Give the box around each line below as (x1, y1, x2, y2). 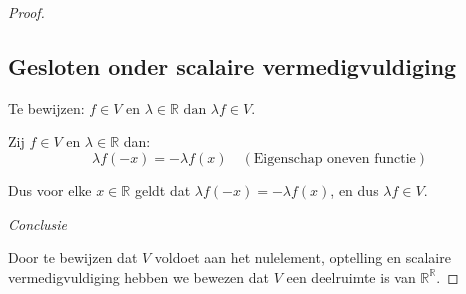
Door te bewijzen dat (8, 247, 138, 268)
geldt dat (134, 179, 191, 200)
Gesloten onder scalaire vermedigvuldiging (8, 50, 457, 81)
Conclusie (8, 213, 68, 234)
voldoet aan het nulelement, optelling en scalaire (154, 247, 451, 268)
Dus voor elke (8, 179, 92, 200)
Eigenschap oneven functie (253, 151, 416, 166)
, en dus (330, 179, 379, 200)
